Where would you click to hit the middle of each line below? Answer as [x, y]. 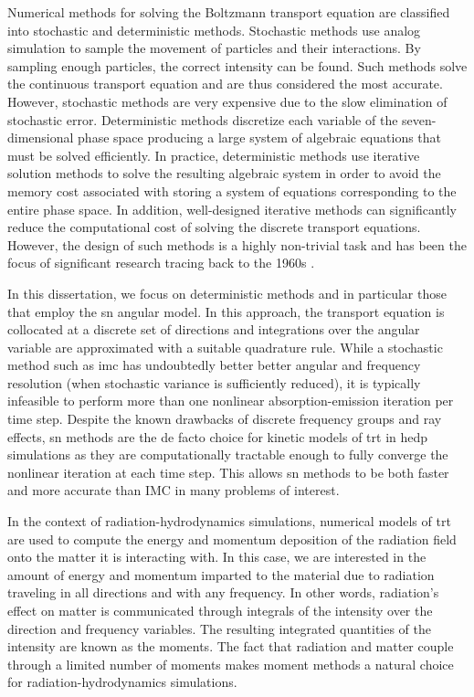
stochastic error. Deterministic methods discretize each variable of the [203, 119]
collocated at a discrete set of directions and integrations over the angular [214, 329]
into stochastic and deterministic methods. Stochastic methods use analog [214, 30]
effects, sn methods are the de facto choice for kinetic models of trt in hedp [218, 436]
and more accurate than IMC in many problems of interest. [174, 490]
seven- [419, 119]
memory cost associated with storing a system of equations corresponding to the [232, 190]
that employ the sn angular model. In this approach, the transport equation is [226, 311]
